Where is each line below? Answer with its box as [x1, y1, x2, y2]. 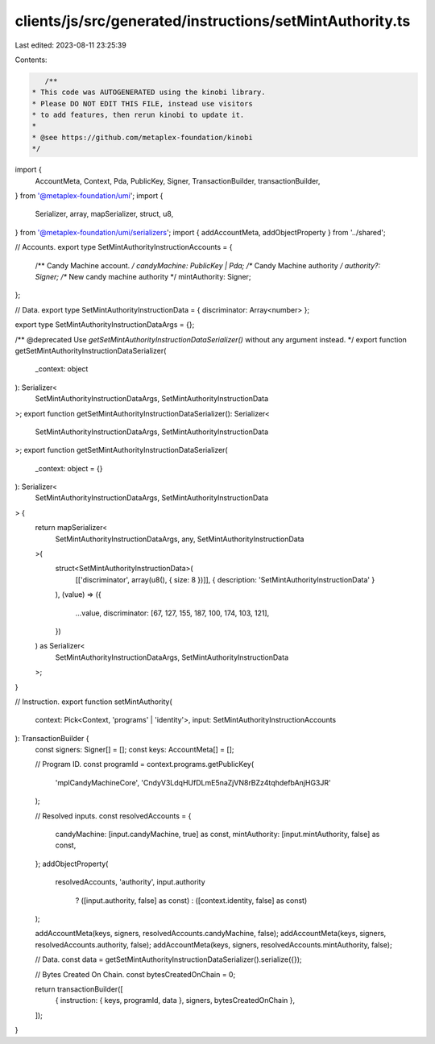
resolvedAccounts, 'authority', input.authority [55, 877, 205, 887]
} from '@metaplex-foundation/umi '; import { [14, 191, 164, 201]
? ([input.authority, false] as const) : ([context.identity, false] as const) [75, 895, 308, 905]
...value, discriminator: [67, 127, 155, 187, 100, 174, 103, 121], [75, 608, 270, 618]
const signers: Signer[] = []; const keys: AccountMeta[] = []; [35, 745, 234, 755]
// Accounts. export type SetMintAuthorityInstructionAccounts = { [14, 242, 233, 252]
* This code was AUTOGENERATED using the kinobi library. [31, 88, 266, 97]
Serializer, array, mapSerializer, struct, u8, [35, 209, 174, 219]
